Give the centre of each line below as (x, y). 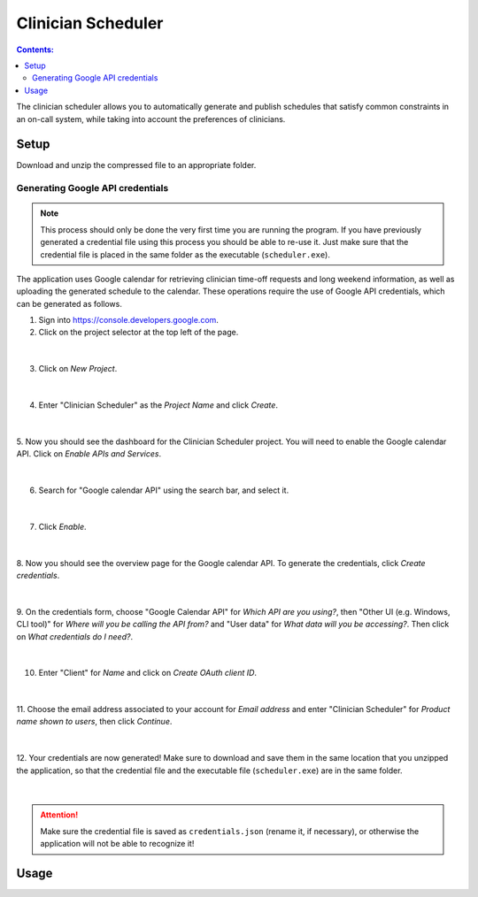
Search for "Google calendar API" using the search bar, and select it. (164, 490)
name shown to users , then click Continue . (94, 722)
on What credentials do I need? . (74, 636)
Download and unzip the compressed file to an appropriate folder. (136, 165)
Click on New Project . (78, 369)
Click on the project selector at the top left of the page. (139, 333)
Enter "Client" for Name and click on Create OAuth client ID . (147, 673)
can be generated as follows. (69, 303)
